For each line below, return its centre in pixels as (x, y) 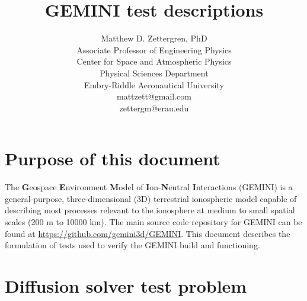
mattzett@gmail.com (154, 96)
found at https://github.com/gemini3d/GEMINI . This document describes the (148, 233)
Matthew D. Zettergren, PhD (154, 38)
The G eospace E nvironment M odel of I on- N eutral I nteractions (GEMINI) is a (149, 187)
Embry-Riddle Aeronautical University (154, 84)
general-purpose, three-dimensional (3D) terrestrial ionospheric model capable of (151, 198)
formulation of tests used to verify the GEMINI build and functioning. (132, 245)
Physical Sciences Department (154, 73)
